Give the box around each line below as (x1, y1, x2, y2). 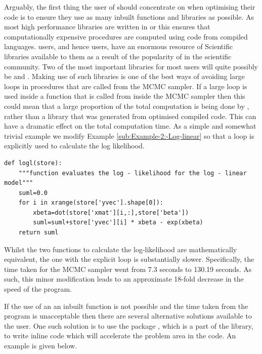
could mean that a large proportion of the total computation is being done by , (4, 100, 249, 111)
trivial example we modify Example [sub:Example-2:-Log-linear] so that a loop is (4, 130, 254, 141)
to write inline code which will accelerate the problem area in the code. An (4, 330, 236, 341)
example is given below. (4, 340, 77, 350)
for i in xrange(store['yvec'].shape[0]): (18, 199, 163, 207)
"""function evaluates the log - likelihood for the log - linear (18, 169, 247, 177)
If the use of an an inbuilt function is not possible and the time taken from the (4, 300, 248, 311)
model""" (4, 179, 33, 187)
